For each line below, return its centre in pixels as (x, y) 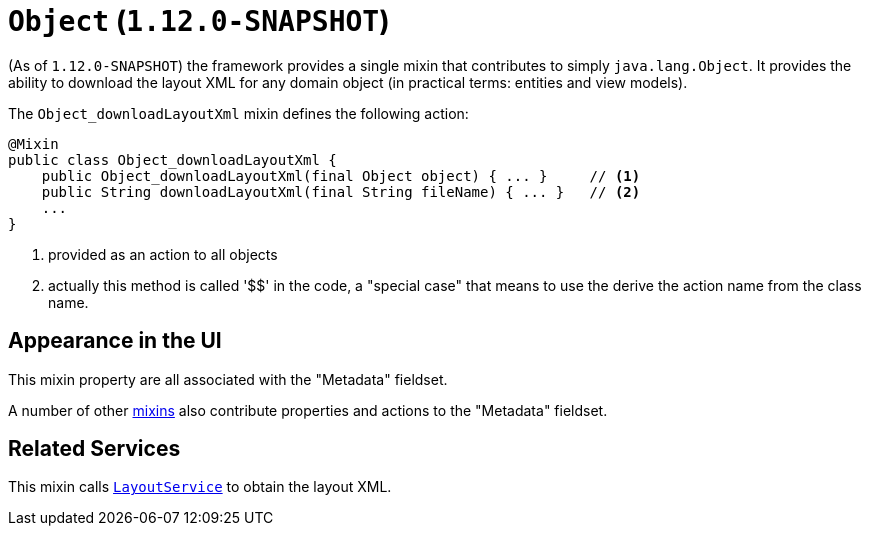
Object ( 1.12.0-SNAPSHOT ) (199, 21)
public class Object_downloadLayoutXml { (172, 159)
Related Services (94, 449)
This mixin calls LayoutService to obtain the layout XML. (200, 487)
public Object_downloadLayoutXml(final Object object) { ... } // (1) (341, 175)
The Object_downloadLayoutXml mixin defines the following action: (238, 113)
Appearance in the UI (115, 341)
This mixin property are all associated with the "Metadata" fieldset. (228, 379)
